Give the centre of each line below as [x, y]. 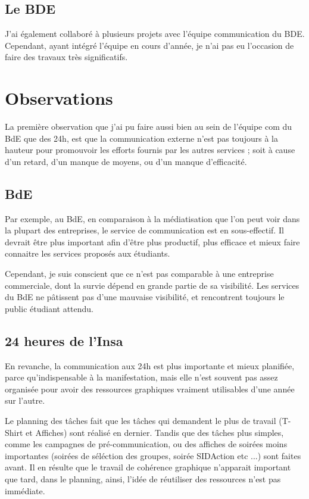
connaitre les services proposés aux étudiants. [88, 253]
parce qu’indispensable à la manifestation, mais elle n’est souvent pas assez [141, 377]
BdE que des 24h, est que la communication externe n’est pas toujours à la [141, 138]
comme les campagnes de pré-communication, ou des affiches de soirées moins [146, 444]
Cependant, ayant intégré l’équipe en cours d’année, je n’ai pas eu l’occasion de [149, 45]
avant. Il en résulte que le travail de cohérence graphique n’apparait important [148, 467]
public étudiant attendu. [49, 308]
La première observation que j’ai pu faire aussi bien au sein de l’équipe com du [149, 127]
